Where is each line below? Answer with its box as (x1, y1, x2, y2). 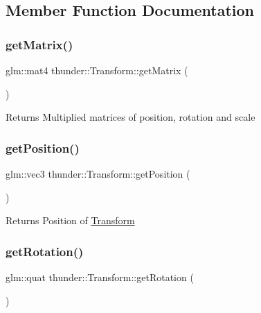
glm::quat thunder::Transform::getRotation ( (6, 270, 194, 284)
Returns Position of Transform (6, 213, 135, 228)
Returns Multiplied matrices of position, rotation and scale (6, 110, 255, 124)
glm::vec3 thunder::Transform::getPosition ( (6, 167, 190, 180)
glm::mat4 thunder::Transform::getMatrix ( (6, 63, 188, 77)
